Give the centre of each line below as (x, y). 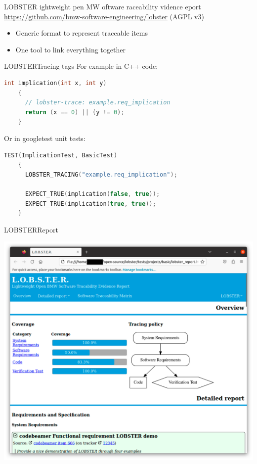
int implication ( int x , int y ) (55, 83)
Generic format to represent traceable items (82, 33)
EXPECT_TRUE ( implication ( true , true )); (90, 204)
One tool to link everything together (70, 49)
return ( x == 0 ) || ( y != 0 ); (75, 112)
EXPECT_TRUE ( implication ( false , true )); (92, 194)
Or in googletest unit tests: (45, 138)
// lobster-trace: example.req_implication (98, 103)
